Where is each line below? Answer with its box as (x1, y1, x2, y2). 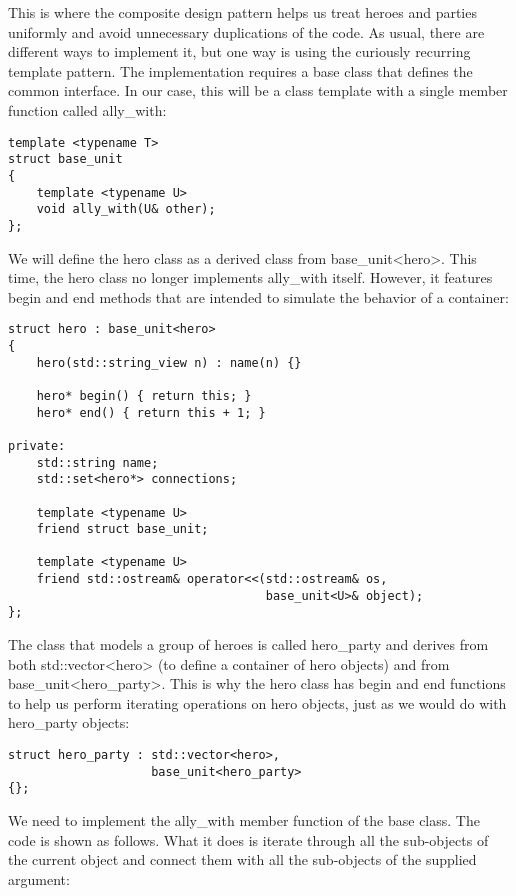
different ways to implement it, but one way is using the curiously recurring (8, 41, 471, 62)
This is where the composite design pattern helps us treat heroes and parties (8, 2, 477, 22)
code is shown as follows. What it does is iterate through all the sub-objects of (8, 829, 489, 850)
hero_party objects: (8, 712, 130, 733)
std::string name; (36, 455, 159, 470)
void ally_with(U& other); (36, 202, 216, 217)
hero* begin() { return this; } (36, 388, 252, 403)
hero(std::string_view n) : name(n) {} (36, 355, 302, 370)
